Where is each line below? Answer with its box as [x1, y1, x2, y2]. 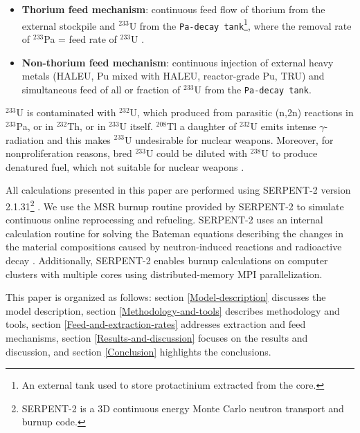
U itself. [119, 118, 153, 133]
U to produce [261, 146, 318, 160]
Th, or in [67, 118, 106, 133]
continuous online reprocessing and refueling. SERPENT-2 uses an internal [6, 212, 323, 227]
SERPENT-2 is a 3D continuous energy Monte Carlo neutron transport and [21, 400, 344, 415]
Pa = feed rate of [44, 31, 117, 46]
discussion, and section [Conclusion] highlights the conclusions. [6, 344, 271, 358]
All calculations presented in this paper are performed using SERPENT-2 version [6, 183, 351, 197]
